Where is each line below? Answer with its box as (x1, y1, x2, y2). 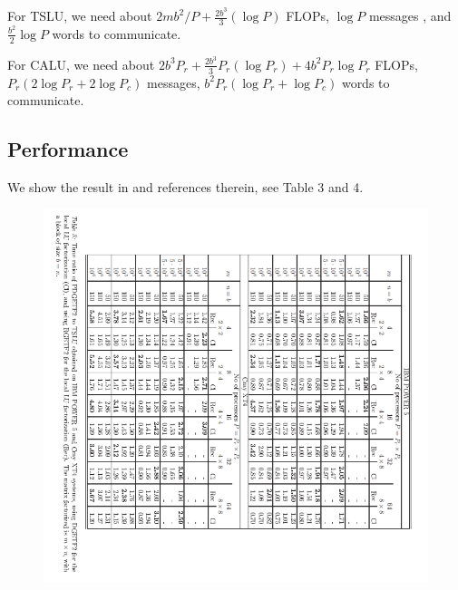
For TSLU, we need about (7, 6, 152, 25)
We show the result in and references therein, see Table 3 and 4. (7, 178, 364, 197)
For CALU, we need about (7, 54, 155, 73)
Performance (7, 135, 129, 163)
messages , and (368, 6, 452, 25)
